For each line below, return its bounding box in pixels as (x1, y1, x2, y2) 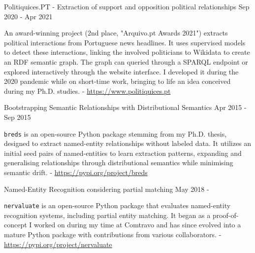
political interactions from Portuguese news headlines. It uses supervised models (4, 37, 246, 47)
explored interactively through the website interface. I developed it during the (4, 66, 239, 76)
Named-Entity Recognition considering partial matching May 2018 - (4, 183, 209, 194)
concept (4, 219, 27, 230)
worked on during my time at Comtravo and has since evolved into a (34, 219, 241, 230)
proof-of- (212, 210, 239, 220)
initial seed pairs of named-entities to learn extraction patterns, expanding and (4, 147, 242, 158)
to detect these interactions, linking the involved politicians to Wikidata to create (4, 47, 250, 57)
